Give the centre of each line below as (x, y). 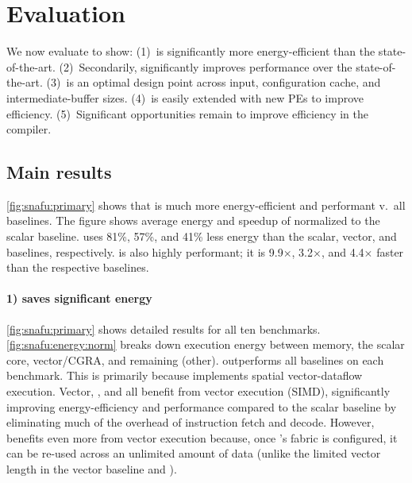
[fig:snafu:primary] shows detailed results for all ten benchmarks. (164, 328)
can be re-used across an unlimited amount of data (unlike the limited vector (194, 453)
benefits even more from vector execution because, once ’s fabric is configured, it (202, 437)
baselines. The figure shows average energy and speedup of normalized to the (193, 220)
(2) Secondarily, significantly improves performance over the (206, 66)
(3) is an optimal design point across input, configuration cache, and (214, 82)
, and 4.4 (343, 251)
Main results (59, 172)
